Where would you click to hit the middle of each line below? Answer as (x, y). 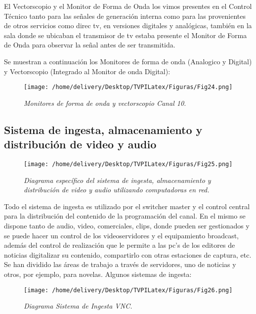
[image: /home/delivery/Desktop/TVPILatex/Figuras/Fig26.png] (128, 290)
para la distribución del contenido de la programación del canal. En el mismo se (125, 216)
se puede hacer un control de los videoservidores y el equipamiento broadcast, (122, 235)
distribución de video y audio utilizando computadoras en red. (117, 190)
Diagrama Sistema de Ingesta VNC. (78, 306)
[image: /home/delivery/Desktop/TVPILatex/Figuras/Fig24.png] (128, 87)
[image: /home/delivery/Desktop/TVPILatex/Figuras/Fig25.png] (128, 164)
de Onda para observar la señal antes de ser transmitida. (90, 45)
